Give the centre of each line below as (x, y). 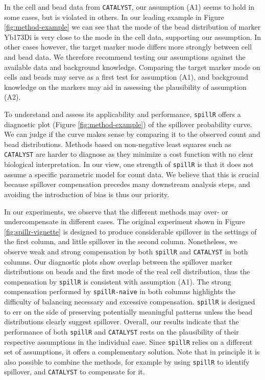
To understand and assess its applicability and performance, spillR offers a (123, 114)
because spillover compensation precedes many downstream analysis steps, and (127, 184)
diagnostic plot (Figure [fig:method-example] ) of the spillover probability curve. (128, 124)
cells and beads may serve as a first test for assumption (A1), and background (126, 77)
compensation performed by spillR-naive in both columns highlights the (120, 291)
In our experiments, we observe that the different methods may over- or (116, 211)
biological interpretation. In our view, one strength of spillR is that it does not (129, 164)
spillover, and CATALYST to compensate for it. (75, 372)
